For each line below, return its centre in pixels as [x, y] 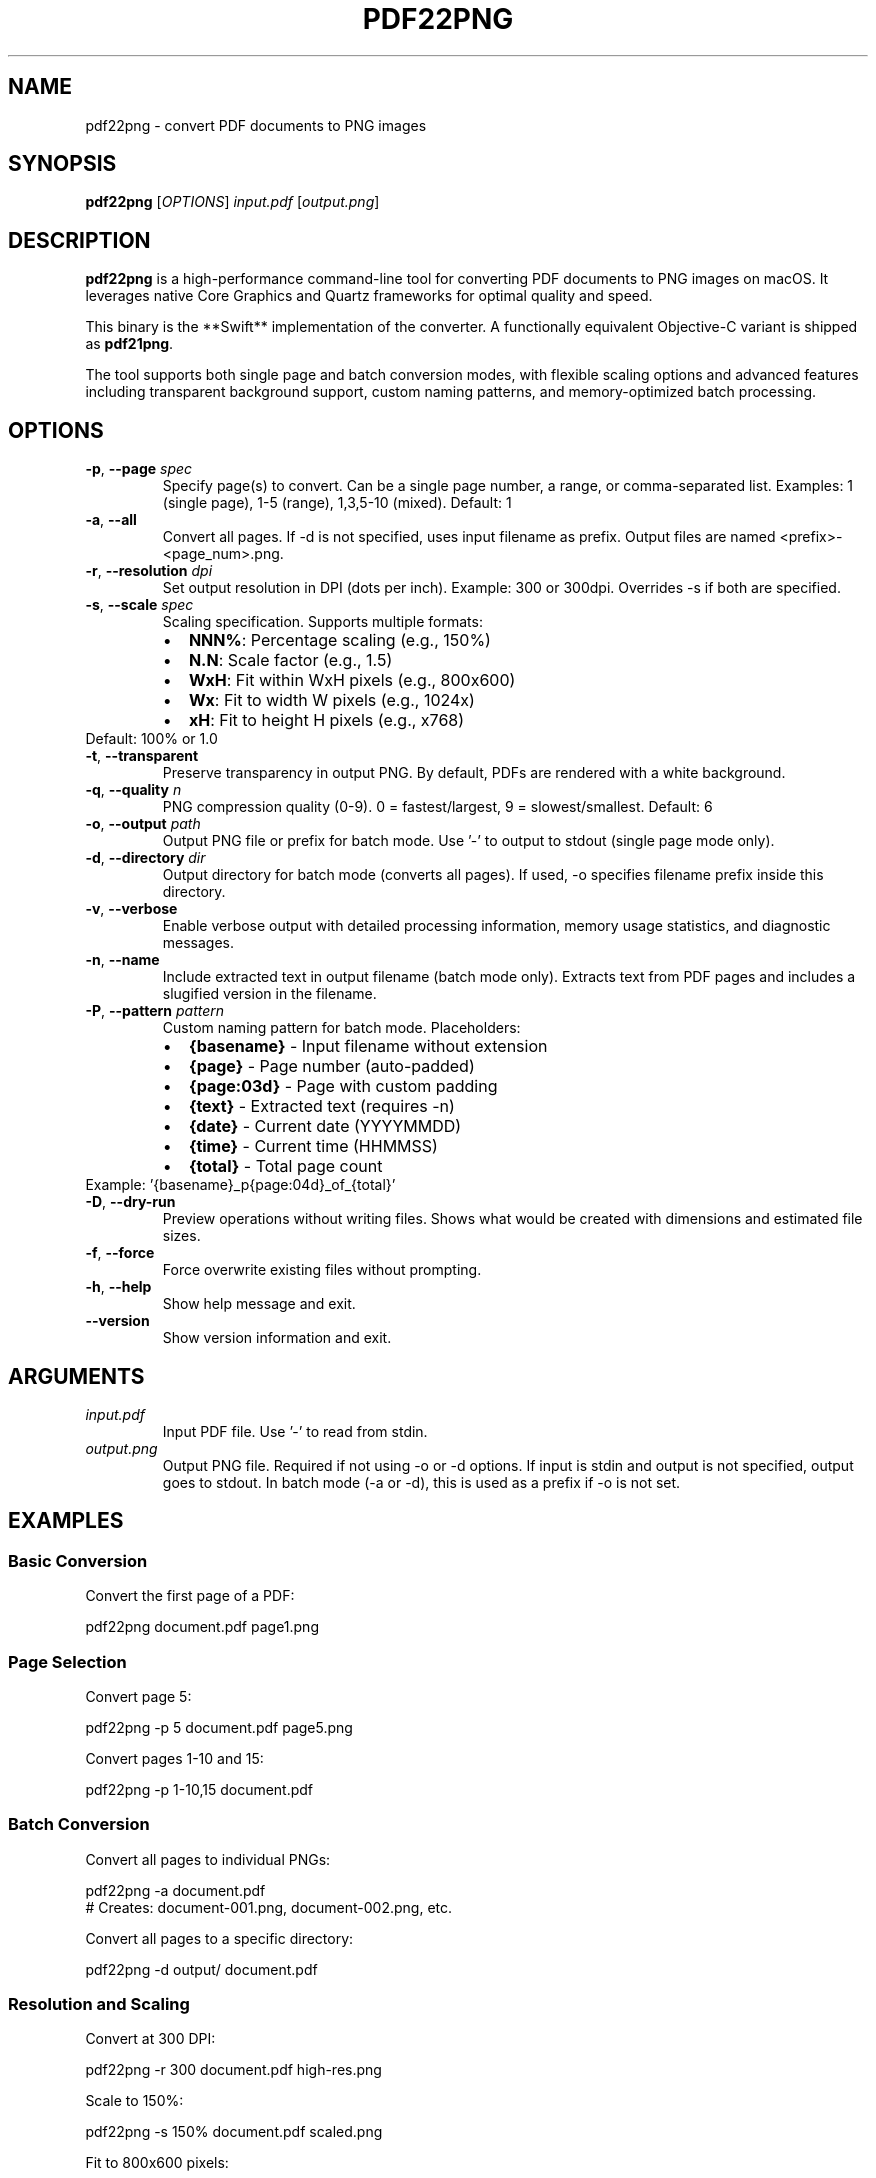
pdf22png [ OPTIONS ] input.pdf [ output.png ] [232, 202]
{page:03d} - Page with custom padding [343, 1086]
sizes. [181, 1236]
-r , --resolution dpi [149, 571]
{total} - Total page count [285, 1166]
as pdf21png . [129, 344]
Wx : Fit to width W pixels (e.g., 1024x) [331, 700]
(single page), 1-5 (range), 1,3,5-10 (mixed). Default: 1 [337, 503]
